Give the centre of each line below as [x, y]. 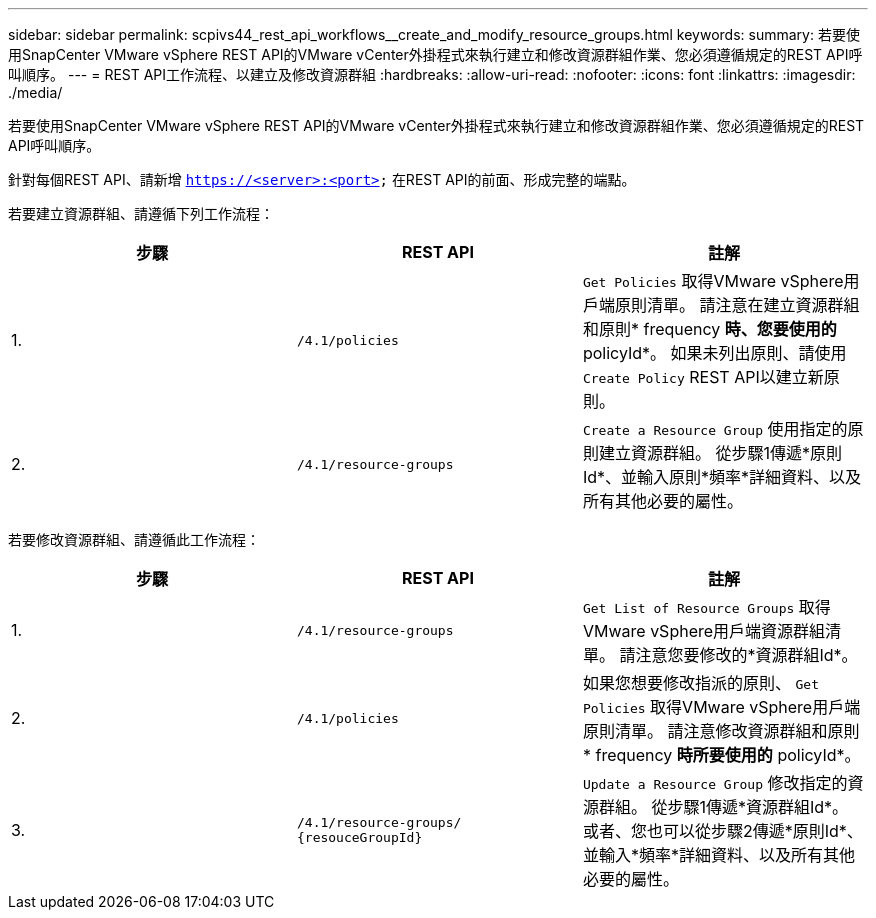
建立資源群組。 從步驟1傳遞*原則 [720, 453]
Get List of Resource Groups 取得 [706, 607]
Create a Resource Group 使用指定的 [715, 429]
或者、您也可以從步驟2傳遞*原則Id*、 [722, 831]
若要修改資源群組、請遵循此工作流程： [134, 539]
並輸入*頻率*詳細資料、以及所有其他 [719, 855]
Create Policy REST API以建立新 [703, 377]
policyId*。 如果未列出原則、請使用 [714, 353]
